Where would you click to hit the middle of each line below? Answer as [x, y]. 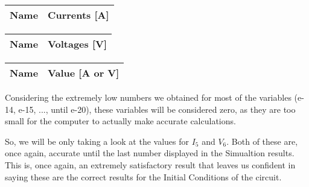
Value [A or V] [84, 73]
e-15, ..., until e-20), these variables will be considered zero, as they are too [157, 109]
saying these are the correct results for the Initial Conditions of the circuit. [143, 176]
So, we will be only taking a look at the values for [97, 141]
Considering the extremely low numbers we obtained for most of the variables [148, 97]
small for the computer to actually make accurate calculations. [120, 121]
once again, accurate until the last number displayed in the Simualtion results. [150, 153]
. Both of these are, [262, 141]
